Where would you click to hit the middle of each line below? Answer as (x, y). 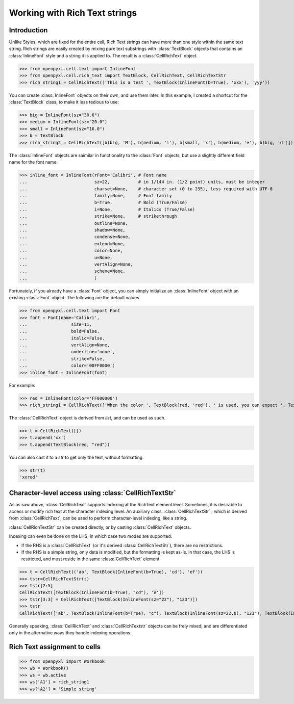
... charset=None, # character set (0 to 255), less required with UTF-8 (146, 189)
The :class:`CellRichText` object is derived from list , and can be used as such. (87, 417)
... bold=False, (60, 331)
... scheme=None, (73, 271)
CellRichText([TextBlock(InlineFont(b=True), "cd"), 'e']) (92, 593)
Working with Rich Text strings (73, 13)
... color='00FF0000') (67, 366)
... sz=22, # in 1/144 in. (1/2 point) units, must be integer (142, 182)
